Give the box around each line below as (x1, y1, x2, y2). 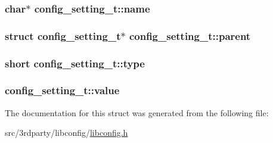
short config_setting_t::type (5, 55, 145, 70)
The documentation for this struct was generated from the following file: (5, 106, 269, 119)
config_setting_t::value (5, 83, 120, 98)
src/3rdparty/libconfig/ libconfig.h (5, 126, 128, 139)
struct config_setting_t (5, 28, 121, 43)
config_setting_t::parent (129, 28, 251, 43)
